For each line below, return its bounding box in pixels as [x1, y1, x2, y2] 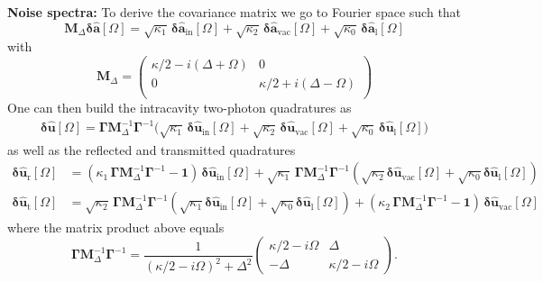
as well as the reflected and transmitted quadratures [7, 140, 296, 159]
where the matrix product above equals [7, 217, 225, 236]
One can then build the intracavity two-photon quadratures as [7, 97, 352, 116]
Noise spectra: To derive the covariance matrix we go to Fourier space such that [7, 3, 462, 21]
